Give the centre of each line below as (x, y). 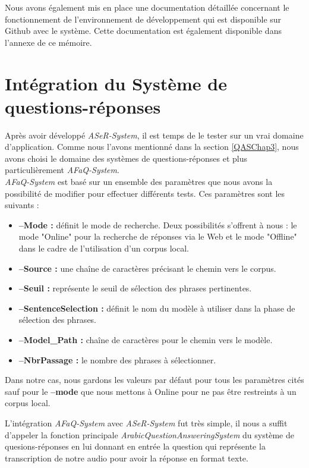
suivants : (22, 205)
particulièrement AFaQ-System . (62, 170)
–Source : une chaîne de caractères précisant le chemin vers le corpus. (147, 268)
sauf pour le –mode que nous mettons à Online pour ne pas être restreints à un (151, 391)
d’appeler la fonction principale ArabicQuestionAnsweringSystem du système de (149, 434)
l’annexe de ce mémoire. (48, 42)
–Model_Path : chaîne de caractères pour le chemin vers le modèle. (146, 340)
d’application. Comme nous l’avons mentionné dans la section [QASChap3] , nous (152, 147)
